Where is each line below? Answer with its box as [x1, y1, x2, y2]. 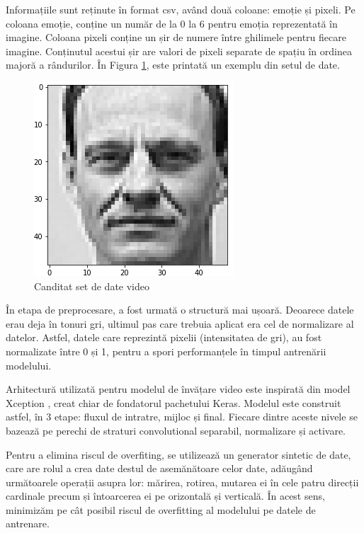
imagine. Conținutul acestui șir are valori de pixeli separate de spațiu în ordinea [6, 43, 352, 58]
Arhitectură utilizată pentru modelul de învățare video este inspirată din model [6, 382, 351, 396]
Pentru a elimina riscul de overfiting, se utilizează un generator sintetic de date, [6, 447, 351, 462]
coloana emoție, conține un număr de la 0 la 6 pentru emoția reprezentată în [6, 16, 338, 30]
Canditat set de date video [34, 278, 150, 293]
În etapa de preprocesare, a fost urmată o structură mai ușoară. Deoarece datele [6, 302, 354, 317]
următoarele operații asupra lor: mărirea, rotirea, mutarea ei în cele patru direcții [6, 474, 359, 489]
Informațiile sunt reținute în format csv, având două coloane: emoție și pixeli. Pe [6, 2, 356, 16]
